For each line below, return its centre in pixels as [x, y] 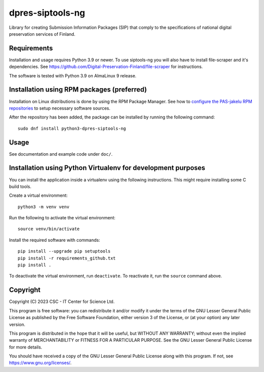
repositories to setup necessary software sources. [60, 108]
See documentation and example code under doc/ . [61, 154]
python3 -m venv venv [44, 207]
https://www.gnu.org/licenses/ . [40, 363]
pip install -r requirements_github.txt [67, 258]
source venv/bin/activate [49, 229]
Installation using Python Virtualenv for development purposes [107, 168]
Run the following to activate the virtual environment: [62, 218]
